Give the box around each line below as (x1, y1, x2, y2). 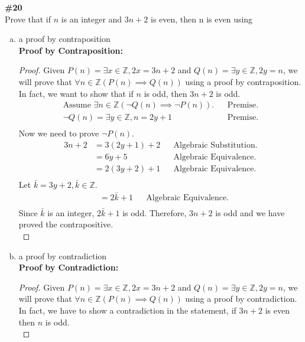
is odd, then (144, 87, 187, 99)
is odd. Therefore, (122, 206, 187, 219)
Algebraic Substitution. (173, 141, 258, 149)
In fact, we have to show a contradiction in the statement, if (18, 304, 236, 316)
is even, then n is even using (151, 12, 253, 25)
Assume (63, 101, 91, 110)
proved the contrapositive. (18, 218, 113, 230)
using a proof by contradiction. (185, 292, 297, 305)
